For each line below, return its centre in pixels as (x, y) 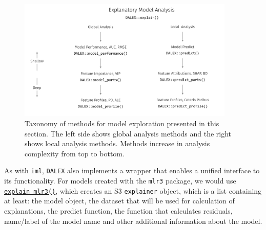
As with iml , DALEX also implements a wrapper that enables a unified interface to (132, 170)
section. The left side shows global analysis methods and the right (128, 133)
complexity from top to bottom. (75, 153)
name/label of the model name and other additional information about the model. (133, 221)
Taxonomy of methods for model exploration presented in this (122, 123)
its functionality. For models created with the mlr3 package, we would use (120, 181)
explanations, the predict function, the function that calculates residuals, (118, 210)
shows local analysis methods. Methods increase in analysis (117, 143)
